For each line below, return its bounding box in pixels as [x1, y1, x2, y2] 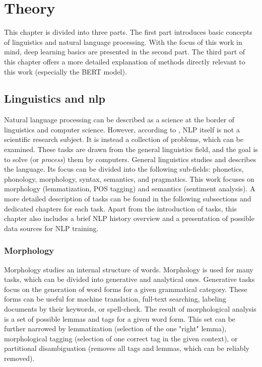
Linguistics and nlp [4, 91, 105, 106]
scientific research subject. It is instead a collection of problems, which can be [4, 134, 243, 144]
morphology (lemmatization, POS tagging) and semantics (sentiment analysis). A [4, 183, 255, 194]
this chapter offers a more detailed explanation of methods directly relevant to [4, 56, 245, 66]
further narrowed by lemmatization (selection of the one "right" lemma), [4, 323, 227, 334]
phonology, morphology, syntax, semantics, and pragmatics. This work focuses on [4, 173, 254, 184]
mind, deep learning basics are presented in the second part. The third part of [4, 46, 245, 57]
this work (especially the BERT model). [4, 66, 127, 77]
